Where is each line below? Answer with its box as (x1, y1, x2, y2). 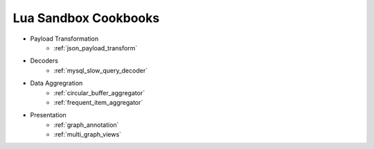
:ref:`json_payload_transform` (53, 43, 138, 52)
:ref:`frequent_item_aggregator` (53, 98, 143, 106)
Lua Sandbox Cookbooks (12, 10, 160, 26)
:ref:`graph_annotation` (53, 121, 119, 129)
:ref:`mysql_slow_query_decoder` (53, 66, 148, 74)
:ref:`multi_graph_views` (53, 130, 121, 139)
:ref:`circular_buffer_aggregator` (53, 88, 145, 97)
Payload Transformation (30, 34, 99, 43)
